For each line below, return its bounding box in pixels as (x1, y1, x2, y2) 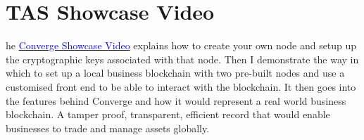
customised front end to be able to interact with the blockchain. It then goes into (6, 79, 356, 94)
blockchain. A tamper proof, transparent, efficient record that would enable (6, 107, 330, 122)
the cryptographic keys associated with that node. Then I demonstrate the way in (6, 51, 359, 66)
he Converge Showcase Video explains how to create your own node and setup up (6, 38, 357, 53)
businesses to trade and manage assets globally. (6, 120, 210, 135)
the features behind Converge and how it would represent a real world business (6, 93, 346, 108)
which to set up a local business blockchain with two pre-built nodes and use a (6, 65, 345, 80)
